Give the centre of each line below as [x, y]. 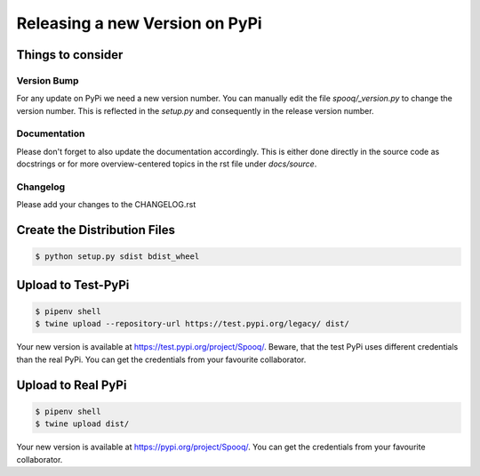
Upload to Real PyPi [72, 385]
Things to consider [70, 55]
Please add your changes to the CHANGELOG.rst [106, 205]
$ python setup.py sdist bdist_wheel [117, 257]
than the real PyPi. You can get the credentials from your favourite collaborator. [161, 359]
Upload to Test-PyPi [73, 285]
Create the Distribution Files [96, 230]
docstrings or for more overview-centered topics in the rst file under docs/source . [167, 164]
